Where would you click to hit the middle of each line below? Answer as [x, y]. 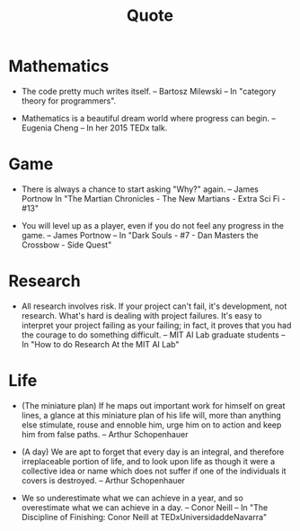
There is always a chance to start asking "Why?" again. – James [140, 189]
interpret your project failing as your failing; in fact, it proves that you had [156, 325]
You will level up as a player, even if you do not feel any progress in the [153, 225]
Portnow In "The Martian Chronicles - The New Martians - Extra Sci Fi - [154, 198]
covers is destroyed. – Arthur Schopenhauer [103, 480]
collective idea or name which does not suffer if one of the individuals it [154, 471]
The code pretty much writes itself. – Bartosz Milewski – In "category [149, 91]
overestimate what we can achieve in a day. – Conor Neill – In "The [145, 507]
